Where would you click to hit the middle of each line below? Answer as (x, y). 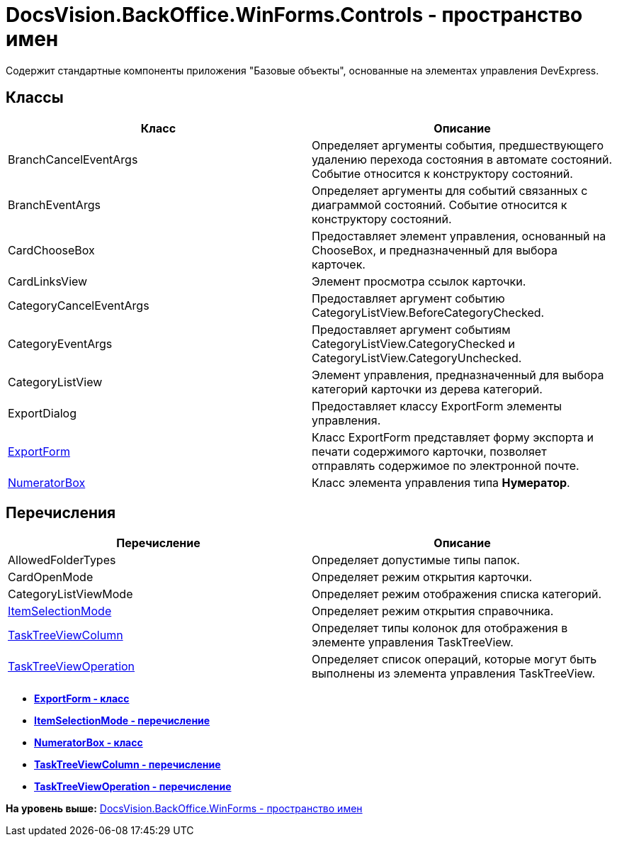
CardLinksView (48, 281)
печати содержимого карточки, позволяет (429, 451)
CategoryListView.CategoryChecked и (413, 343)
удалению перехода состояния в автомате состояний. (462, 159)
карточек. (339, 264)
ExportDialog (42, 413)
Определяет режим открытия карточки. (422, 577)
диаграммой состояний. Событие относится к (440, 204)
